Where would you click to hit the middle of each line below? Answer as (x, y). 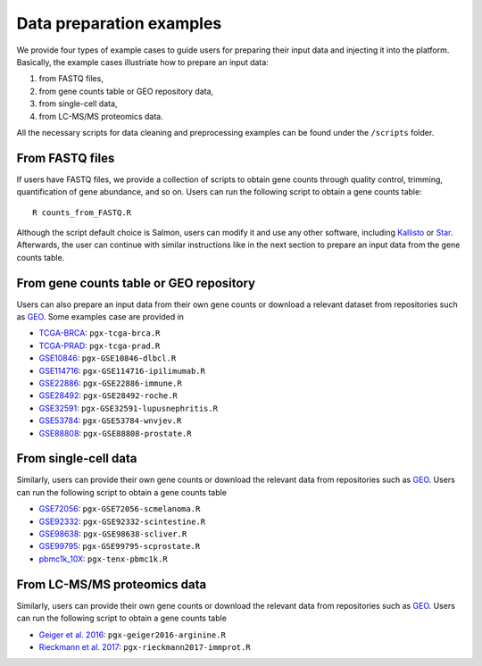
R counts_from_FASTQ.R (82, 212)
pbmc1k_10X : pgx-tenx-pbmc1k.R (104, 559)
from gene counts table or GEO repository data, (126, 91)
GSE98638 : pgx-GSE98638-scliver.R (113, 534)
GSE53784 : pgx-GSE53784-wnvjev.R (110, 420)
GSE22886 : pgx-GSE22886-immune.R (110, 383)
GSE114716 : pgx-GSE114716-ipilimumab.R (122, 370)
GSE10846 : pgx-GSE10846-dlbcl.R (108, 358)
